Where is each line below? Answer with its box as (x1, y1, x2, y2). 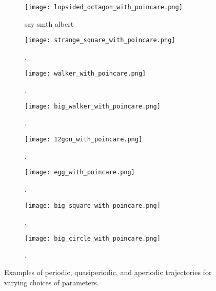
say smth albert (25, 18, 74, 29)
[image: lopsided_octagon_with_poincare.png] (25, 4, 183, 11)
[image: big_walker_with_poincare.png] (25, 102, 161, 110)
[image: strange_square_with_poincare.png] (25, 37, 175, 44)
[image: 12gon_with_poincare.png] (25, 136, 143, 143)
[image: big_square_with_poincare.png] (25, 202, 161, 209)
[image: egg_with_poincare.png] (25, 169, 135, 176)
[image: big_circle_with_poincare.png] (25, 234, 161, 242)
